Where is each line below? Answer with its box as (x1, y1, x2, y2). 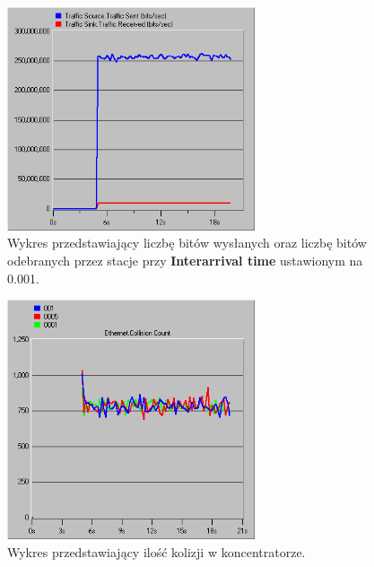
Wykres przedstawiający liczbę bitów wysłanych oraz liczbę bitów (7, 233, 367, 252)
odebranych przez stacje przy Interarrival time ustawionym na (7, 250, 363, 269)
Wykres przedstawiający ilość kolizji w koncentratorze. (7, 542, 306, 561)
